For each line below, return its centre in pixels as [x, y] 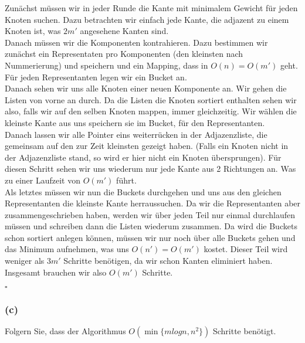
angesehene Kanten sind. [124, 31]
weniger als [25, 261]
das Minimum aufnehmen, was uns [67, 249]
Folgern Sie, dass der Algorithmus [65, 331]
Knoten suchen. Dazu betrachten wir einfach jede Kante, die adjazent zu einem [147, 19]
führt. [126, 180]
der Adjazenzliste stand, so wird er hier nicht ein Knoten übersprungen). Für [143, 157]
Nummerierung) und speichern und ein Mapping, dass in [106, 65]
